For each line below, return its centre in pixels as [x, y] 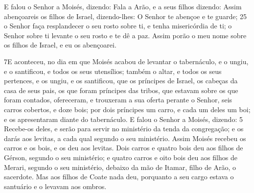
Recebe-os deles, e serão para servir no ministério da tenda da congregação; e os [124, 129]
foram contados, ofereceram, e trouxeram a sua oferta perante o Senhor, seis [118, 100]
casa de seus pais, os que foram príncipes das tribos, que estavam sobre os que [121, 90]
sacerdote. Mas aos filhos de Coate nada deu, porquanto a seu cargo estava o [119, 177]
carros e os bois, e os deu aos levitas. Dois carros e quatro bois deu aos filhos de [124, 148]
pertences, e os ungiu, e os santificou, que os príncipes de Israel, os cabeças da [121, 81]
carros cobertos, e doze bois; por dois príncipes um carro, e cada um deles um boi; [127, 109]
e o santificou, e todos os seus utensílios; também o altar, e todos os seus [113, 71]
